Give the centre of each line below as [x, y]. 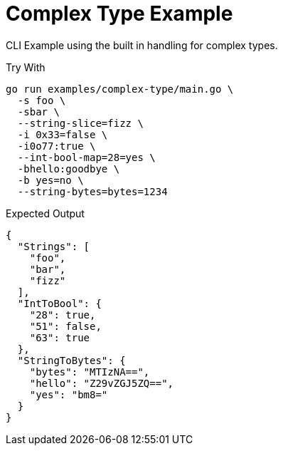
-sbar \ [38, 112]
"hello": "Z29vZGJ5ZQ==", [102, 383]
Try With [26, 67]
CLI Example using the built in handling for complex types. [142, 45]
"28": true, [63, 315]
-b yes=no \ [50, 180]
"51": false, [65, 326]
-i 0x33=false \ [63, 134]
